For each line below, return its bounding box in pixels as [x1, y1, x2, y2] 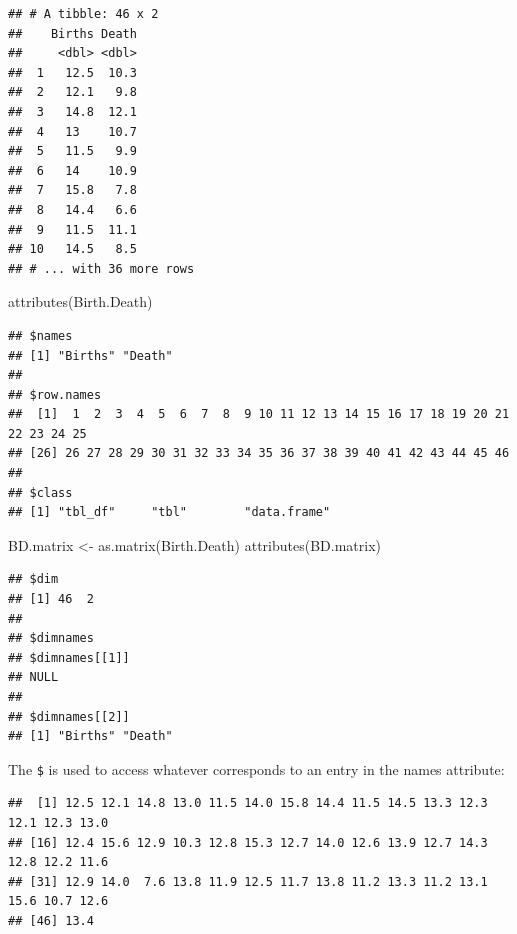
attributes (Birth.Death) [8, 291, 153, 312]
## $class [8, 485, 73, 500]
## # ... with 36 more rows [8, 261, 195, 276]
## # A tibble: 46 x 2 [8, 7, 159, 21]
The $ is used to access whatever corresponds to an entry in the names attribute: [8, 758, 505, 779]
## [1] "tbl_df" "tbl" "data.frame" [8, 505, 331, 520]
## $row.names [8, 387, 102, 402]
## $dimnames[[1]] [8, 650, 130, 665]
